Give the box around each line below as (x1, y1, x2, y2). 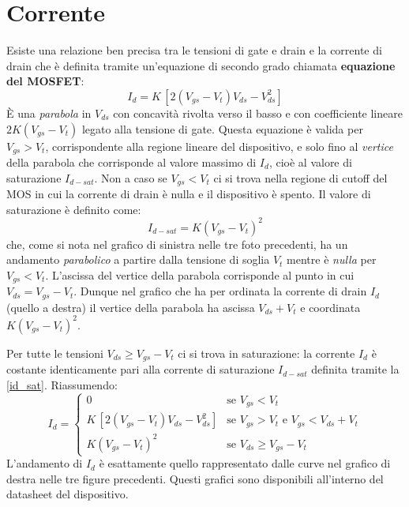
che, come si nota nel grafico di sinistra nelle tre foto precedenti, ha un (6, 235, 348, 252)
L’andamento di (6, 455, 83, 471)
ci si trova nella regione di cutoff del (213, 169, 388, 186)
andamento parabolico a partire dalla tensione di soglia (6, 251, 270, 268)
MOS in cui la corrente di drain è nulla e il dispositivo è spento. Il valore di (6, 186, 371, 201)
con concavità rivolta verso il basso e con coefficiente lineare (113, 104, 403, 121)
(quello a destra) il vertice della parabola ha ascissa (6, 299, 255, 315)
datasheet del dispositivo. (6, 486, 129, 502)
